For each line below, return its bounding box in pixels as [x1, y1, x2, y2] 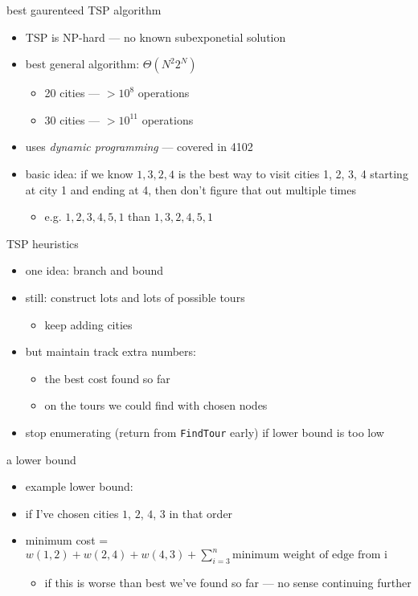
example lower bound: [25, 478, 133, 495]
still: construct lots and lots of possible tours [25, 288, 245, 305]
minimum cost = [25, 532, 109, 549]
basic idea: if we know [25, 165, 133, 182]
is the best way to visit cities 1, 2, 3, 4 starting [178, 165, 408, 182]
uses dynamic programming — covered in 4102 [25, 138, 253, 155]
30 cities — [44, 111, 100, 128]
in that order [169, 504, 233, 521]
